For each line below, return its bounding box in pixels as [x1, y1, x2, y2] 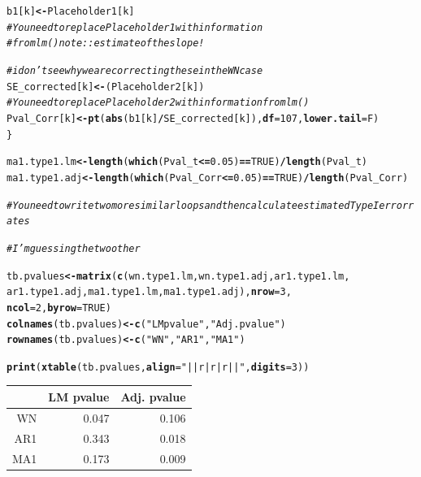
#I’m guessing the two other [7, 242, 141, 254]
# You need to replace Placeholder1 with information [7, 21, 263, 33]
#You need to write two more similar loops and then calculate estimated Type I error [7, 199, 409, 211]
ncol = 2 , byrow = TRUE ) [7, 301, 111, 314]
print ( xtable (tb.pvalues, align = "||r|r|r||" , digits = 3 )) [7, 361, 310, 373]
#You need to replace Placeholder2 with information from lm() [7, 97, 310, 109]
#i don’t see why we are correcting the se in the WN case [7, 64, 263, 76]
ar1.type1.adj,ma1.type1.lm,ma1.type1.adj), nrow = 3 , [7, 286, 292, 298]
